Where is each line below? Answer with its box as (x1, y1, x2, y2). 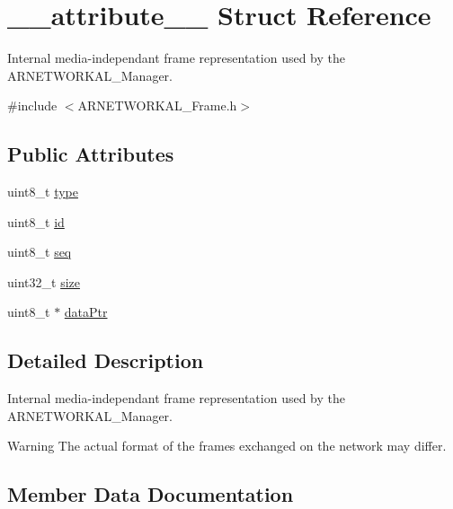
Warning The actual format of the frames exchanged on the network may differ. (7, 436, 447, 455)
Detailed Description (7, 347, 204, 374)
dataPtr (64, 303, 108, 321)
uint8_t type (7, 182, 78, 201)
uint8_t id (7, 212, 65, 231)
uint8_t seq (7, 242, 72, 261)
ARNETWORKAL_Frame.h (77, 96, 237, 115)
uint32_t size (7, 272, 80, 291)
